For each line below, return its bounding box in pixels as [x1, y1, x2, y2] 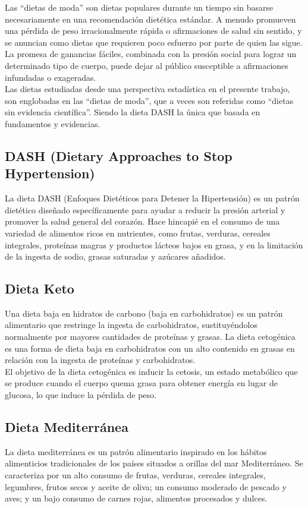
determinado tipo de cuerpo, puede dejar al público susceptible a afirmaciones [5, 59, 288, 71]
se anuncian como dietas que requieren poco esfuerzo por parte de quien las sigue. [5, 36, 303, 48]
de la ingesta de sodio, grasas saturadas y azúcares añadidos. [5, 250, 226, 263]
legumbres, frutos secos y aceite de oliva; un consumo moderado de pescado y [5, 480, 287, 493]
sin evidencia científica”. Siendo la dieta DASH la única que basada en [5, 106, 260, 118]
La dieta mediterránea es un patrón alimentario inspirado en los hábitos [5, 445, 267, 457]
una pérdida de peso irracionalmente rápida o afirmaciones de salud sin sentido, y [5, 24, 302, 37]
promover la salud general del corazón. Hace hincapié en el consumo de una [5, 215, 280, 228]
